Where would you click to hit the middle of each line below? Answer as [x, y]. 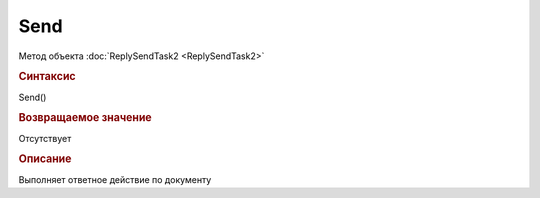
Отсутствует [45, 138]
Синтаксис [47, 77]
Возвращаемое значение [85, 118]
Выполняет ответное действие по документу [115, 179]
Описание [45, 159]
